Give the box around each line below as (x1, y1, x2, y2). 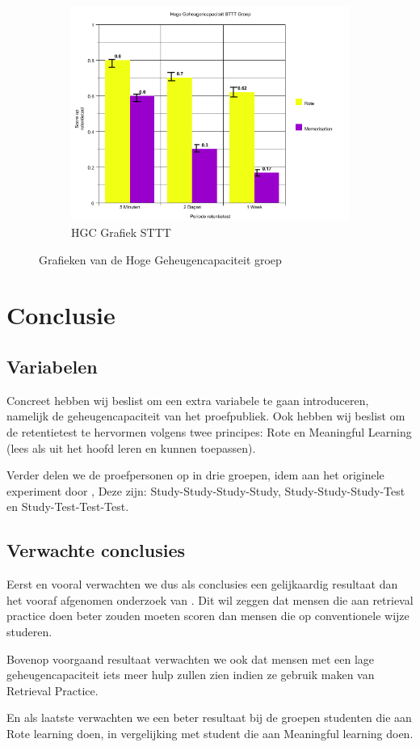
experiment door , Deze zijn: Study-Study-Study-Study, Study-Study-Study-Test (6, 482, 405, 499)
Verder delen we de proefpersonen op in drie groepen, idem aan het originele (6, 466, 384, 483)
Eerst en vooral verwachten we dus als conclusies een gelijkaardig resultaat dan (6, 576, 398, 593)
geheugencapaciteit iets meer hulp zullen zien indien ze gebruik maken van (6, 666, 375, 683)
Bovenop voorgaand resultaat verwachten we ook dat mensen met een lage (6, 650, 375, 667)
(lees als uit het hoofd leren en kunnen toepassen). (6, 439, 256, 456)
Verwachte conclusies (6, 538, 185, 563)
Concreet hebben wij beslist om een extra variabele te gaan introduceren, (6, 391, 369, 408)
